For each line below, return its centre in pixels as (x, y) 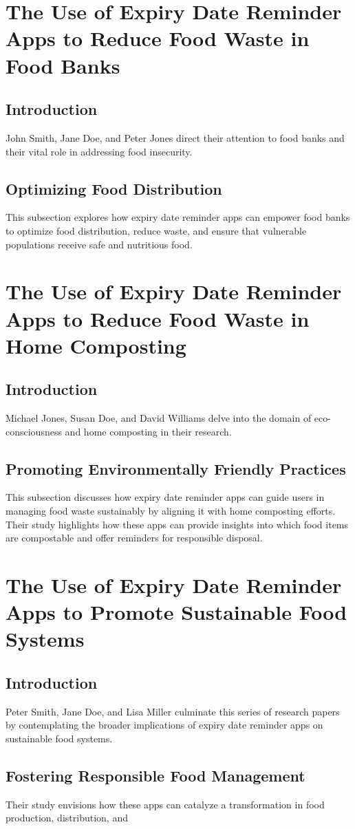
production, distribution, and (67, 818)
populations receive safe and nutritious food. (99, 244)
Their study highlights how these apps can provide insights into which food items (177, 524)
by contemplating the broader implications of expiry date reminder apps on (164, 725)
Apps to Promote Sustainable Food (176, 612)
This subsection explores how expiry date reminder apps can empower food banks (178, 217)
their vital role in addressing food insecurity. (99, 151)
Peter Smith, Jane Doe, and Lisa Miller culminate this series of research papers (173, 711)
